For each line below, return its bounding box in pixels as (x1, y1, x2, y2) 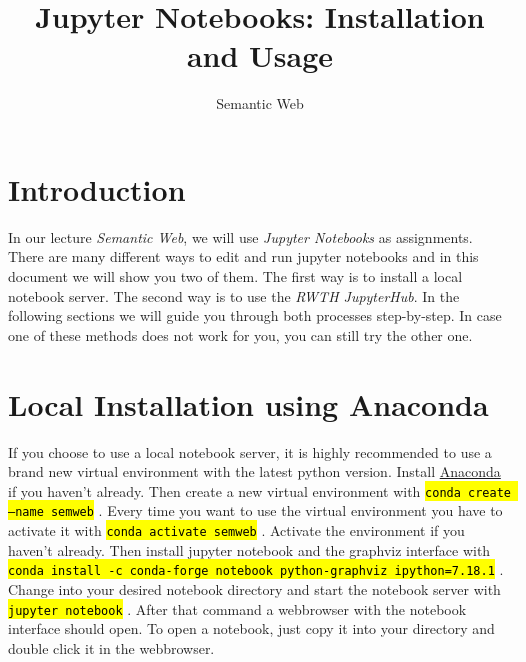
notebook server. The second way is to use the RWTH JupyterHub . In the (8, 285, 460, 306)
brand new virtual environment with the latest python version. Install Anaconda (8, 461, 501, 482)
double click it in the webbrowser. (8, 637, 215, 658)
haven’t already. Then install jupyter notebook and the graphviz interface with (8, 539, 491, 560)
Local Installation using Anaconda (8, 383, 489, 424)
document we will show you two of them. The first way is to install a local (8, 266, 463, 287)
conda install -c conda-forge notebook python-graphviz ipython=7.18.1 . (8, 559, 504, 580)
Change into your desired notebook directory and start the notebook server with (8, 578, 501, 599)
